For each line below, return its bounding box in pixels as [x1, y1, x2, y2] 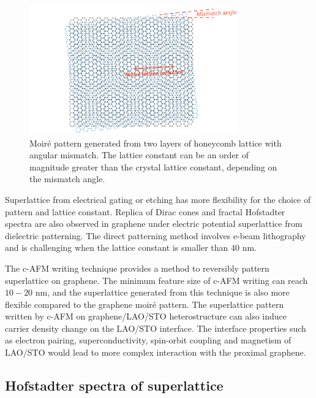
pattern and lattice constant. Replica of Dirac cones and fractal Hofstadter [5, 205, 285, 218]
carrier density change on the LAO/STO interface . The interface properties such [5, 321, 306, 334]
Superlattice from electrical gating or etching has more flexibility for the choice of [5, 193, 311, 205]
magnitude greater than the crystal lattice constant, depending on [29, 160, 277, 173]
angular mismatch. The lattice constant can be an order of [29, 148, 249, 161]
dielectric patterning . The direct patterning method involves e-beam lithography [5, 229, 306, 242]
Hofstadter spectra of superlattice [5, 376, 224, 395]
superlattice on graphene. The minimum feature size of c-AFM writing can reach [5, 274, 308, 286]
